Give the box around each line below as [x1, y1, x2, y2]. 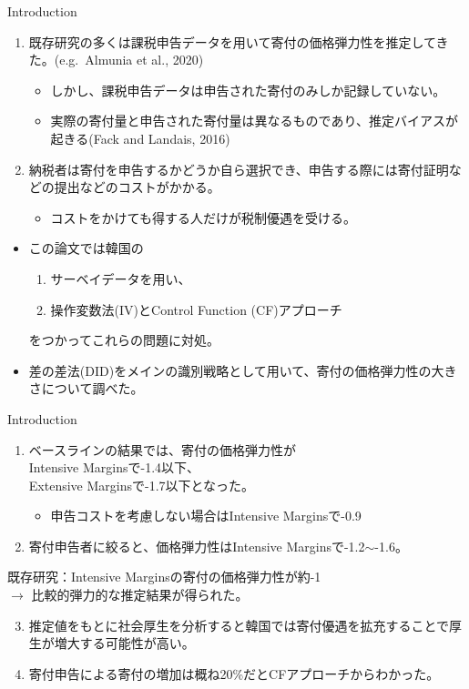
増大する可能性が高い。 [54, 633, 195, 653]
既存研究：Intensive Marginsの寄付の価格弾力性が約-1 [7, 567, 321, 586]
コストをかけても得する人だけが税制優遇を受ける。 [50, 208, 356, 227]
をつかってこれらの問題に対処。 [28, 330, 220, 350]
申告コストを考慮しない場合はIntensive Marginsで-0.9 [50, 506, 362, 525]
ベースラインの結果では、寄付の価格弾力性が [28, 440, 297, 459]
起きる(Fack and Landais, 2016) [50, 128, 230, 147]
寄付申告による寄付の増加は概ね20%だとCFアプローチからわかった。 [28, 664, 440, 683]
